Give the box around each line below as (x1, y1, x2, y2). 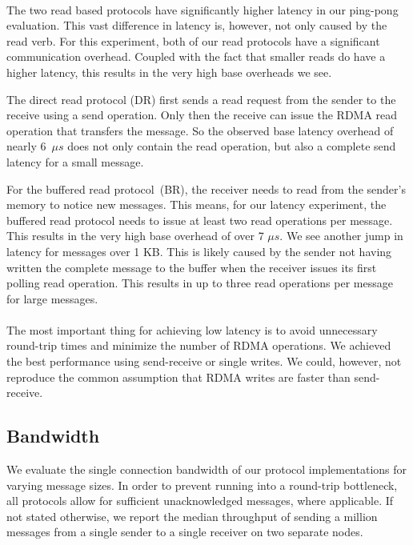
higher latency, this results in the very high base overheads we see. (6, 63, 332, 80)
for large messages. (6, 290, 98, 307)
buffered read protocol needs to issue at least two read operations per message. (6, 211, 393, 228)
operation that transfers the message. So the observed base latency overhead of (6, 122, 394, 138)
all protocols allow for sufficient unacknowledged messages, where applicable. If (6, 492, 394, 509)
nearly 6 (6, 138, 46, 154)
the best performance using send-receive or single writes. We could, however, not (6, 353, 402, 370)
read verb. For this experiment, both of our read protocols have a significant (6, 32, 380, 49)
